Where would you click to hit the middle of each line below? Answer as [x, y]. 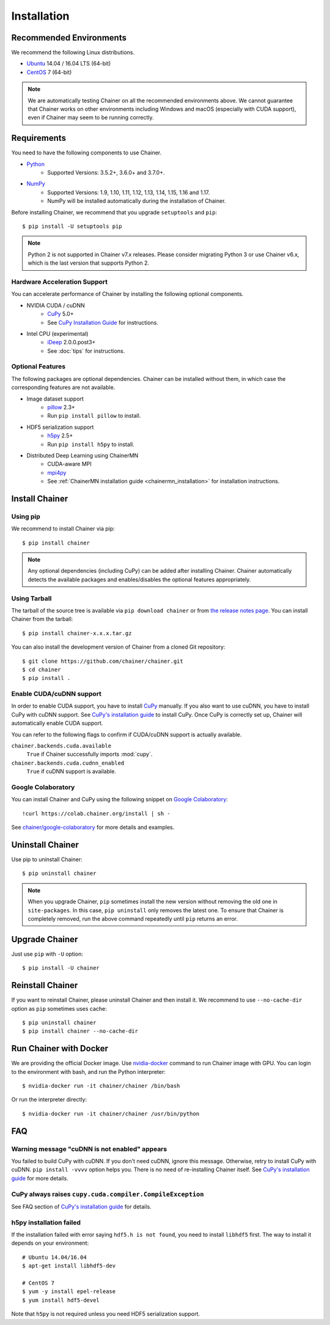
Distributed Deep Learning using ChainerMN [82, 455]
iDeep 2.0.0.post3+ [71, 342]
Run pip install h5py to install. [91, 444]
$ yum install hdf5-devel [61, 1300]
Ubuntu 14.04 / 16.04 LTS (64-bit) [69, 64]
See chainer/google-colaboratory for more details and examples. [93, 828]
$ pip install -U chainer [61, 968]
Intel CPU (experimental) [57, 333]
